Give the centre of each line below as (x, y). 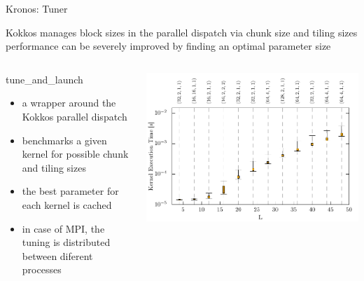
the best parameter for (70, 191)
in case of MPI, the (63, 228)
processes (42, 269)
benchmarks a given (64, 140)
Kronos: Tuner (37, 8)
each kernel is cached (67, 204)
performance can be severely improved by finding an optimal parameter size (168, 46)
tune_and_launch (44, 79)
